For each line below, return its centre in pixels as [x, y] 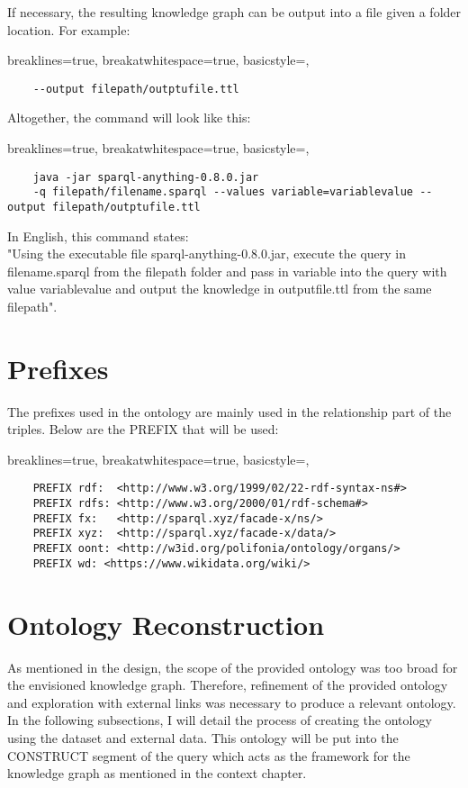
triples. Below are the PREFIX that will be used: [143, 429]
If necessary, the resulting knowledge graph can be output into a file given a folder [234, 12]
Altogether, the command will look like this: [129, 118]
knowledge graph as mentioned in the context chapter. [157, 773]
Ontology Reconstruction [166, 624]
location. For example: [69, 29]
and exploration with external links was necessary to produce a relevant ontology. [232, 702]
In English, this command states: [98, 235]
